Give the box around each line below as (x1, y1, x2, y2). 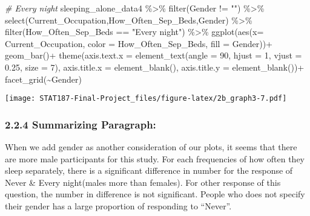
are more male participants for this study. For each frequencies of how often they (5, 152, 305, 165)
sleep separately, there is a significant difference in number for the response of (5, 164, 293, 177)
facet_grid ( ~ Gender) (5, 72, 82, 85)
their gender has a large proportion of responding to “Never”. (5, 200, 232, 212)
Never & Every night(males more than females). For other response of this (5, 176, 281, 188)
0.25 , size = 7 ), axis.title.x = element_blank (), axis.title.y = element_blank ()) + (5, 60, 305, 73)
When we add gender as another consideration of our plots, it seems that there (5, 141, 297, 153)
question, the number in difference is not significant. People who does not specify (5, 188, 305, 200)
